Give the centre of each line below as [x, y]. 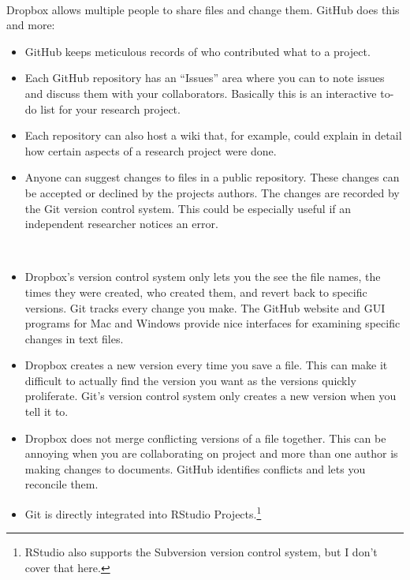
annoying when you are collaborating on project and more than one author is [211, 453]
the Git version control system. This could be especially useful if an [188, 208]
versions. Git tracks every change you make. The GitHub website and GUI [205, 307]
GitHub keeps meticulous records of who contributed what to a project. [198, 51]
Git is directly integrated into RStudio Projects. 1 [143, 513]
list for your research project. [110, 109]
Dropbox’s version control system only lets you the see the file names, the [203, 277]
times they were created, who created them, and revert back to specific [196, 292]
